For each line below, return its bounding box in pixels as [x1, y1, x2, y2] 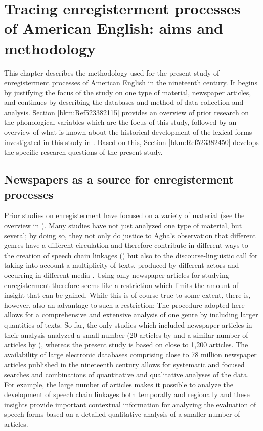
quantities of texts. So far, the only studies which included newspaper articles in [4, 319, 252, 330]
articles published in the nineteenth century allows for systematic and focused [4, 359, 245, 370]
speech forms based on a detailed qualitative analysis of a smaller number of [4, 409, 240, 419]
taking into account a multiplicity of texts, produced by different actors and [4, 260, 239, 270]
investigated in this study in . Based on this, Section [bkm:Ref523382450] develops [4, 136, 259, 147]
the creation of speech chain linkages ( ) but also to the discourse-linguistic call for [4, 249, 258, 260]
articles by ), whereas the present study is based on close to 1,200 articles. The [4, 339, 248, 350]
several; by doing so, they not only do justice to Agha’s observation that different [4, 230, 256, 240]
